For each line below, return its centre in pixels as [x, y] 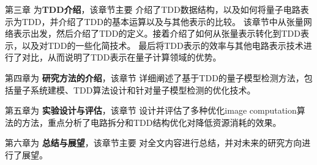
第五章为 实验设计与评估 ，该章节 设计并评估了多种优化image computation [151, 110]
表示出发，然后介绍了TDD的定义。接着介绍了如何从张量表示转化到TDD [157, 33]
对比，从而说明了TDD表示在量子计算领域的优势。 [121, 57]
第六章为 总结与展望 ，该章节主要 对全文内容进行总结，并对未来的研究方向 [154, 143]
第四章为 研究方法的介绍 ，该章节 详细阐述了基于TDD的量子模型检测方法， [155, 77]
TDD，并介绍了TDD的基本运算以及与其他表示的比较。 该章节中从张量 [162, 21]
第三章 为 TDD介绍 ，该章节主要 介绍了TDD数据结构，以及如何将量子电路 [153, 9]
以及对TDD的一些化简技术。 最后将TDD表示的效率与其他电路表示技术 [162, 45]
